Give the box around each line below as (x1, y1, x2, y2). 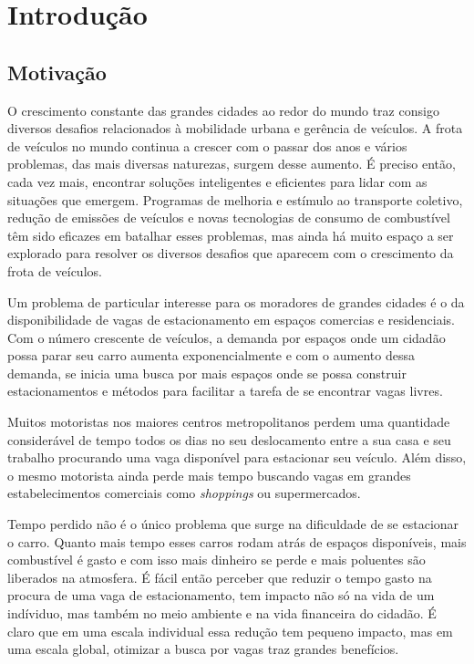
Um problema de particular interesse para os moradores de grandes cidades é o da (7, 292, 465, 311)
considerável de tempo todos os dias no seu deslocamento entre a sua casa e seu (7, 430, 451, 449)
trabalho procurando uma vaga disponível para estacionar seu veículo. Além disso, (7, 448, 467, 467)
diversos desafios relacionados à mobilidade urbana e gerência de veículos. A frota (7, 119, 463, 138)
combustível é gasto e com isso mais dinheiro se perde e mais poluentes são (7, 550, 426, 569)
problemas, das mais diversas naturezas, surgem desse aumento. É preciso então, (7, 154, 456, 173)
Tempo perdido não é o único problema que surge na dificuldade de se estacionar (7, 514, 459, 534)
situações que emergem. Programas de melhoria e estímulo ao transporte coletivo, (7, 190, 463, 209)
